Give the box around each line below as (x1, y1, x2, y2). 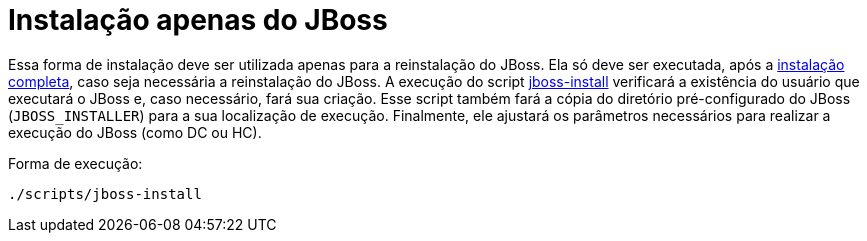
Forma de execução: (8, 154, 143, 172)
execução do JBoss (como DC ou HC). (8, 123, 262, 141)
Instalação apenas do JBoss (8, 3, 388, 37)
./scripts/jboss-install (8, 185, 202, 202)
